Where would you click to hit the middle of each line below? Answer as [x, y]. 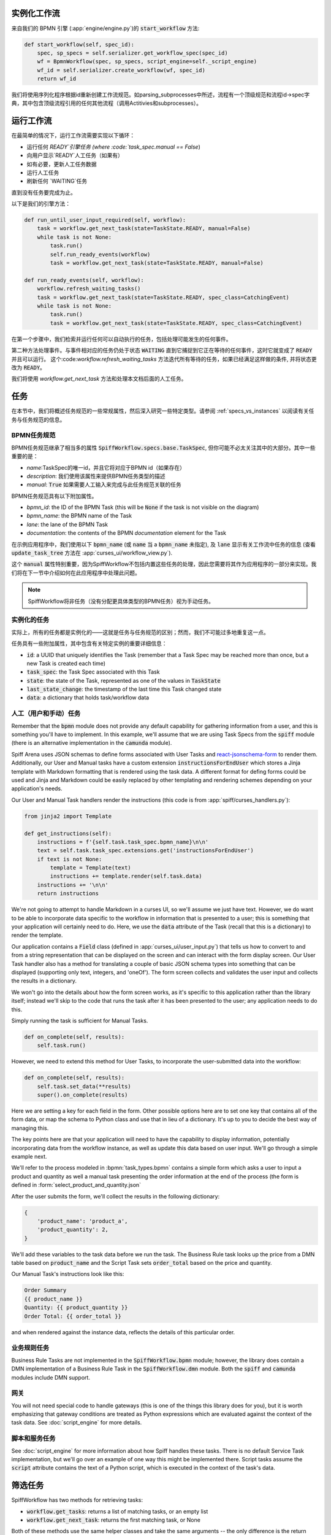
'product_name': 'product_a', [82, 1221]
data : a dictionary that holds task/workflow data [88, 698]
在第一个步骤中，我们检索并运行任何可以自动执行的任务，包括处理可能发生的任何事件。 [121, 339]
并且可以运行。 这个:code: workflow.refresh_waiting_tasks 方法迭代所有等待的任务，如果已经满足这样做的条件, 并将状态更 [164, 359]
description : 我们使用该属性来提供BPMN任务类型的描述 [96, 476]
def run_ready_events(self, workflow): [84, 280]
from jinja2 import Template [68, 816]
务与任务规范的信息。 [38, 419]
